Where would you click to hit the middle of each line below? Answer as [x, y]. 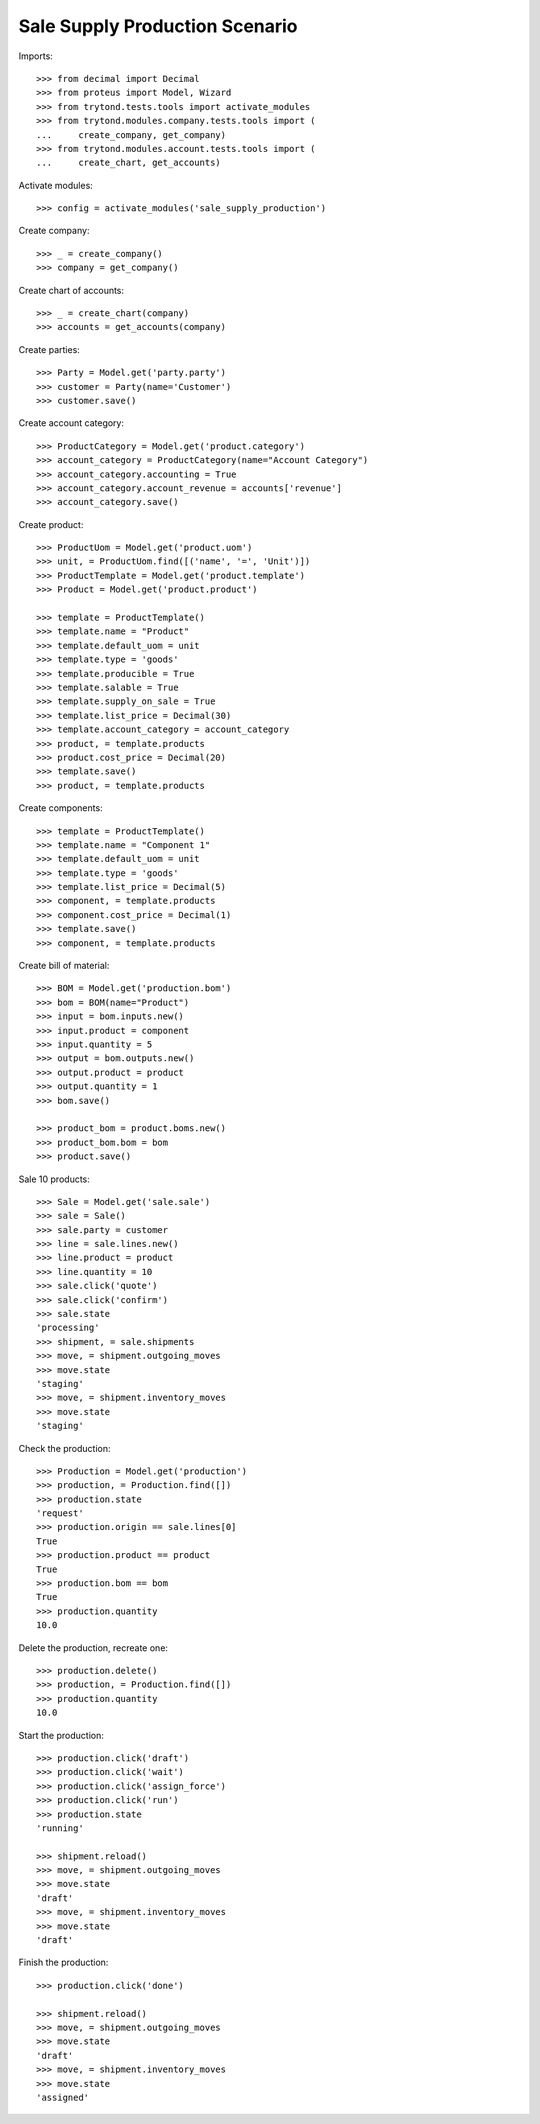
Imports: [36, 56]
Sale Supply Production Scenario [158, 26]
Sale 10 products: [54, 1179]
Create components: [61, 808]
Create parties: [49, 349]
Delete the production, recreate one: [93, 1647]
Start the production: [61, 1735]
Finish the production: [63, 1962]
